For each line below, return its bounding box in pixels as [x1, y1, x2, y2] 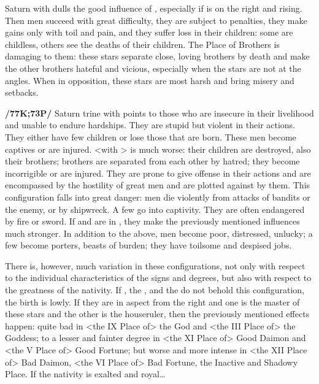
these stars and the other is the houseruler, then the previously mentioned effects [5, 307, 310, 320]
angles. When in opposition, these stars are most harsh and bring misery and [5, 74, 294, 86]
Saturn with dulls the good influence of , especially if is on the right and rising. [5, 2, 302, 14]
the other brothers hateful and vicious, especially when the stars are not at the [5, 61, 301, 74]
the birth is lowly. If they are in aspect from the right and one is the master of [5, 295, 300, 308]
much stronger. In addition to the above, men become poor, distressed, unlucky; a [5, 226, 313, 239]
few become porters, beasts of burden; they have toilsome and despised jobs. [5, 239, 292, 252]
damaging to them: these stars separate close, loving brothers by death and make [5, 50, 310, 63]
